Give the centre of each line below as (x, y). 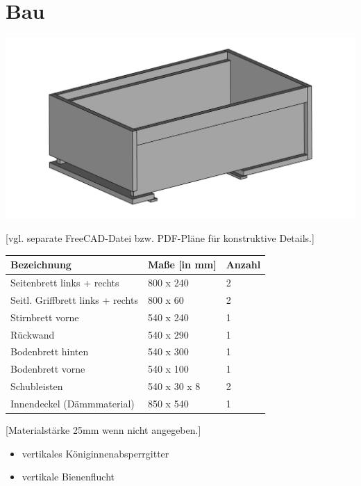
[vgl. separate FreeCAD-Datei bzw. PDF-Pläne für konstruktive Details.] (160, 238)
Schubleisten (37, 386)
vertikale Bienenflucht (68, 477)
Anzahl (243, 265)
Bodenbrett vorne (48, 369)
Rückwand (33, 334)
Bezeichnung (41, 265)
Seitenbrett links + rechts (65, 283)
